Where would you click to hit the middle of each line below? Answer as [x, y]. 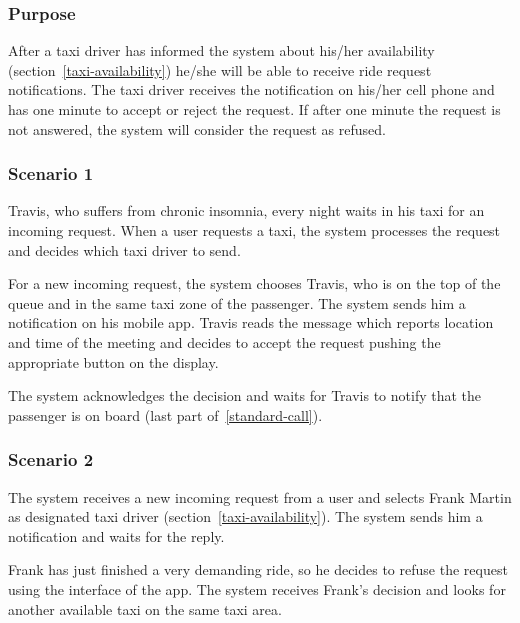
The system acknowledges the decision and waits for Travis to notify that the [245, 395]
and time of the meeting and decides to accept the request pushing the [224, 341]
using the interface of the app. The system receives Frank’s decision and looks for [257, 588]
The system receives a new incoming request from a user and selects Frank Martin [260, 496]
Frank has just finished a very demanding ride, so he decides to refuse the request [258, 569]
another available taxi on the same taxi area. [145, 608]
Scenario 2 [51, 459]
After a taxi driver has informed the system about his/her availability [221, 50]
